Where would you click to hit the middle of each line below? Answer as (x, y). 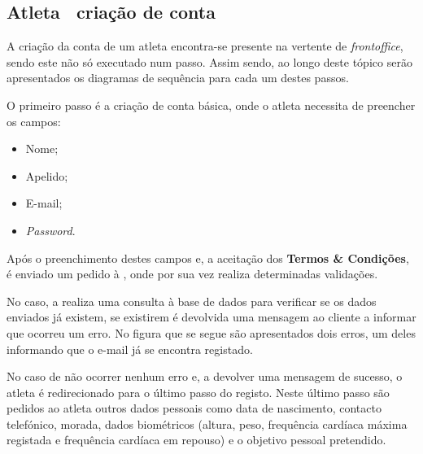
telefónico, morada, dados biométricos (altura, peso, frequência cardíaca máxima (207, 423)
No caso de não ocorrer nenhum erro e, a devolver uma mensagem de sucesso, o (205, 376)
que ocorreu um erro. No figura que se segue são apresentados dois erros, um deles (211, 332)
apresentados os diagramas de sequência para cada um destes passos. (178, 78)
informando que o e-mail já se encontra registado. (130, 349)
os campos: (34, 121)
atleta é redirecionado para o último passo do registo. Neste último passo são (198, 392)
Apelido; (47, 175)
